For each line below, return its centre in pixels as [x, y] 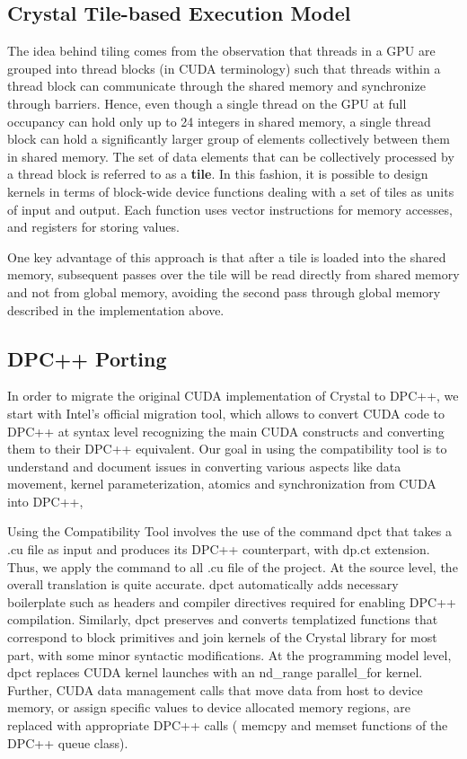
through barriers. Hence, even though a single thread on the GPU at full [207, 103]
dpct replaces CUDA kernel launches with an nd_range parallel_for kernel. [215, 672]
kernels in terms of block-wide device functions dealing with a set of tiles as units [231, 191]
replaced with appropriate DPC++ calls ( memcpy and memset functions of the [228, 725]
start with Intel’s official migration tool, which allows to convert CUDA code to [226, 413]
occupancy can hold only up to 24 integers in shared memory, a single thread [219, 121]
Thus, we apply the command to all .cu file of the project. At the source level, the [233, 566]
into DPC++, [45, 501]
